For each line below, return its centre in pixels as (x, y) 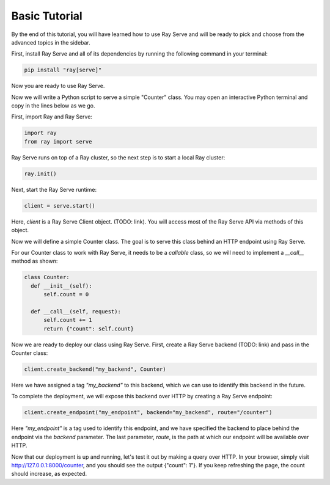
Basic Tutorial (47, 16)
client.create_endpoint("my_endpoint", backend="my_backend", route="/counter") (148, 413)
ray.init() (40, 173)
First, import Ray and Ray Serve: (52, 117)
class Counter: (47, 277)
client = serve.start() (60, 206)
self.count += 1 (68, 320)
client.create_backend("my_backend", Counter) (95, 369)
